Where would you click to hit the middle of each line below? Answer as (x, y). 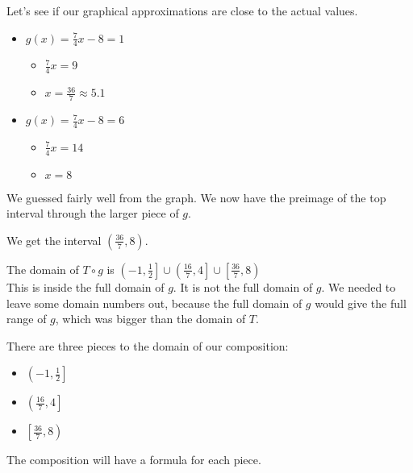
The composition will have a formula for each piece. (134, 460)
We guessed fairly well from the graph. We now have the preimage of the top (196, 197)
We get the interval (54, 240)
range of (27, 319)
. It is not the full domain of (243, 286)
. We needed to (359, 286)
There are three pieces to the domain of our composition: (148, 345)
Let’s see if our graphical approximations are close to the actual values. (182, 10)
